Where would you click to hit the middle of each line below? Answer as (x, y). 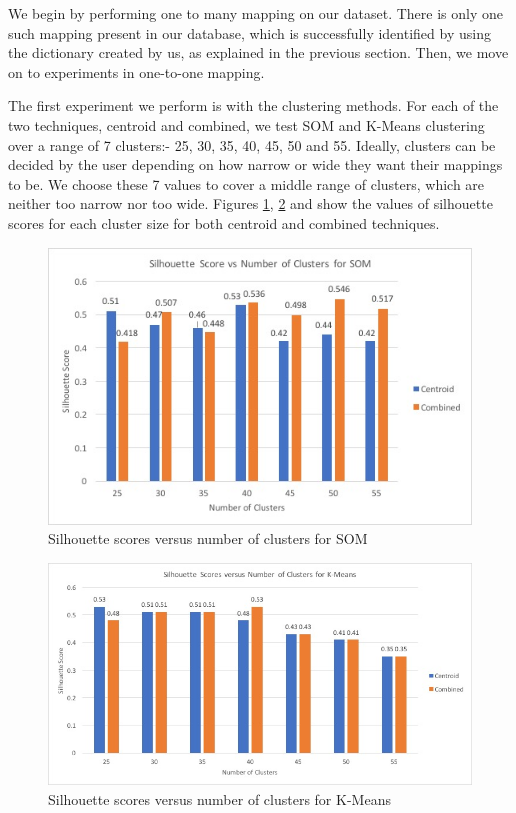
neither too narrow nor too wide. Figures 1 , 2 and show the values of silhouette (250, 203)
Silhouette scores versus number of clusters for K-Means (219, 798)
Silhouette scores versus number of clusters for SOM (208, 538)
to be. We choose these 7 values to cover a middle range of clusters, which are (246, 183)
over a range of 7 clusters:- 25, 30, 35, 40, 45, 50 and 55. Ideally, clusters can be (252, 144)
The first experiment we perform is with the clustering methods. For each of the (253, 105)
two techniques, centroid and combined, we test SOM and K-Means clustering (246, 124)
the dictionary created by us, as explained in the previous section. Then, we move (258, 52)
